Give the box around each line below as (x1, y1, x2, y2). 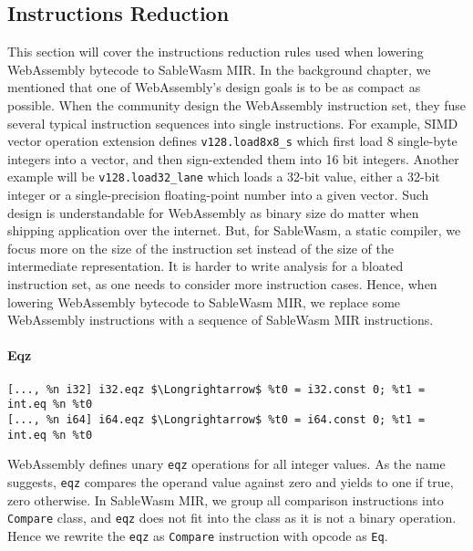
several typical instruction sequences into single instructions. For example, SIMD (7, 113, 458, 132)
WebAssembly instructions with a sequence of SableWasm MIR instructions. (7, 310, 434, 329)
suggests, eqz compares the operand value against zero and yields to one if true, (7, 472, 454, 491)
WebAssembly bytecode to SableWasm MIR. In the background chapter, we (7, 59, 431, 78)
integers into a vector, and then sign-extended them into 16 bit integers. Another (7, 149, 459, 168)
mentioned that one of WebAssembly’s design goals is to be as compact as (7, 78, 421, 97)
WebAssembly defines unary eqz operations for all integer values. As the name (7, 454, 446, 473)
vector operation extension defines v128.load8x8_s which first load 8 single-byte (7, 131, 458, 151)
